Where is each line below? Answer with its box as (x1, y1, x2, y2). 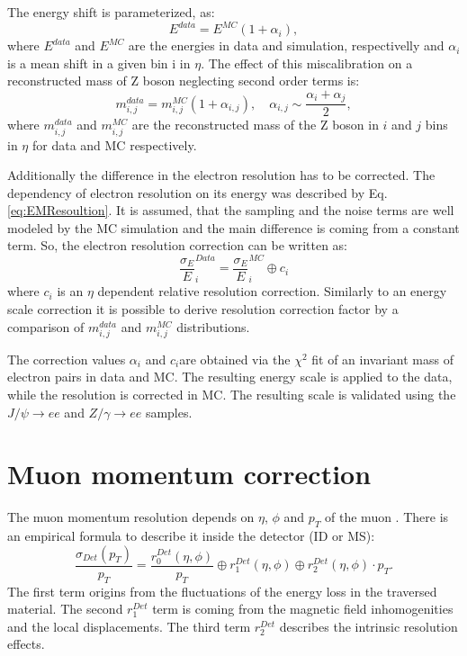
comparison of (7, 317, 85, 336)
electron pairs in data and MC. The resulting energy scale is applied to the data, (7, 367, 453, 386)
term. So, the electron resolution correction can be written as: (7, 236, 347, 255)
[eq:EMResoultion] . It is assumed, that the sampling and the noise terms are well (7, 201, 454, 220)
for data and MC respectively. (31, 135, 197, 154)
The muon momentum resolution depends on (7, 508, 255, 526)
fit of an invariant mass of (311, 349, 454, 368)
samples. (145, 402, 193, 421)
